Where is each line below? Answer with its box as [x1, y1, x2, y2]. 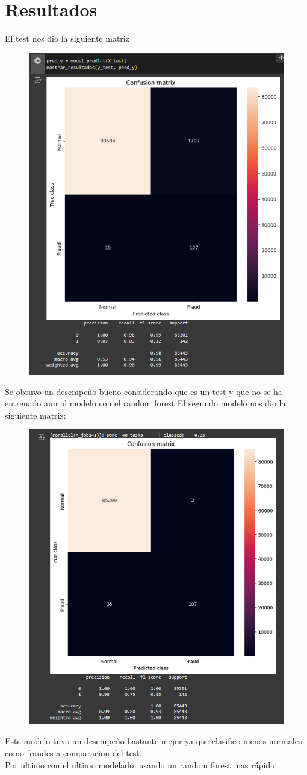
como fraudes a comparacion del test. [5, 746, 142, 759]
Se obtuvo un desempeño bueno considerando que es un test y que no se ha [5, 385, 282, 397]
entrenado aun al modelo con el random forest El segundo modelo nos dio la [5, 397, 286, 410]
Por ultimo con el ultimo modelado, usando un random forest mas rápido [5, 758, 275, 771]
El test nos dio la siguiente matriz [5, 32, 129, 45]
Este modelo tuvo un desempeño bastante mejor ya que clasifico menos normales [5, 735, 302, 747]
